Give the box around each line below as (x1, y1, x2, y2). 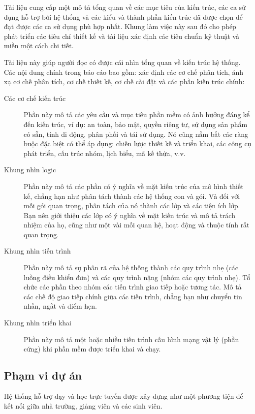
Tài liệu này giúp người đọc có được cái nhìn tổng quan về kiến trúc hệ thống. (4, 57, 241, 67)
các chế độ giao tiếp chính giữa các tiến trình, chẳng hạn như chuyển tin (24, 291, 242, 301)
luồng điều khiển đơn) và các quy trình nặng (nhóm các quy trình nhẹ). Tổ (24, 272, 251, 282)
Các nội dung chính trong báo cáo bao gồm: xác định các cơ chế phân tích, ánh (4, 66, 244, 77)
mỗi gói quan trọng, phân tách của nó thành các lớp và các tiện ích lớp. (24, 200, 240, 211)
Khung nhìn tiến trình (4, 246, 71, 256)
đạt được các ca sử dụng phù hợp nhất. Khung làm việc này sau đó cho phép (4, 21, 236, 32)
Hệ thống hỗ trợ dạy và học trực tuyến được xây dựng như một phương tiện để (4, 391, 243, 401)
